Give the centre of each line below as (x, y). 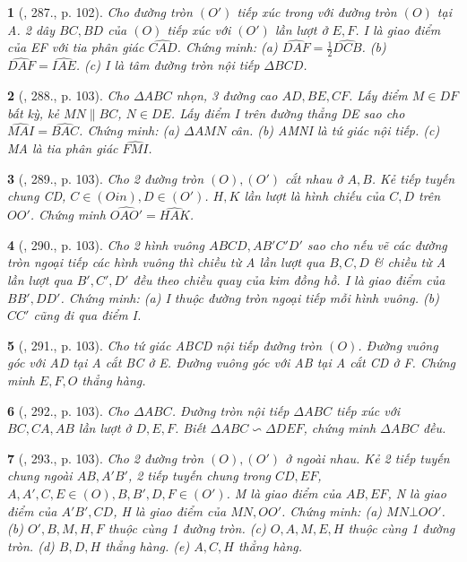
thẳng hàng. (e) (147, 545)
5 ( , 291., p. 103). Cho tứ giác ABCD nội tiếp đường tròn (165, 345)
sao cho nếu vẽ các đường (377, 244)
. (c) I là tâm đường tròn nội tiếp (168, 65)
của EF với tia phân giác (76, 47)
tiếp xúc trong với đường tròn (317, 12)
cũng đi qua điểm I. (87, 315)
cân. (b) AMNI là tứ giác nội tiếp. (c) (335, 130)
